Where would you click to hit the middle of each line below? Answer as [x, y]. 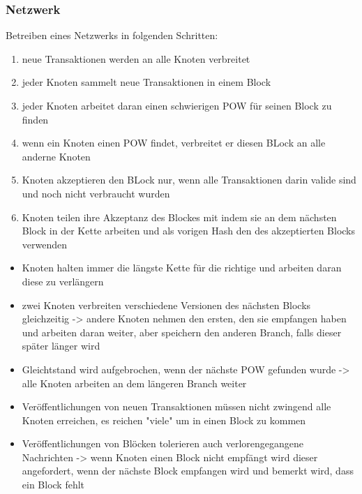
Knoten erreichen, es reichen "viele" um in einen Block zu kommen [164, 420]
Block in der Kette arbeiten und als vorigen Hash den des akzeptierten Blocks [189, 231]
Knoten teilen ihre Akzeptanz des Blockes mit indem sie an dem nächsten [179, 217]
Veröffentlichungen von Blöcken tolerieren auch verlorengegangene [163, 443]
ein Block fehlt [53, 485]
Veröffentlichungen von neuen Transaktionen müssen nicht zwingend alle [176, 406]
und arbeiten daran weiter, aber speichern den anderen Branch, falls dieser [182, 332]
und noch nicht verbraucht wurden [96, 193]
